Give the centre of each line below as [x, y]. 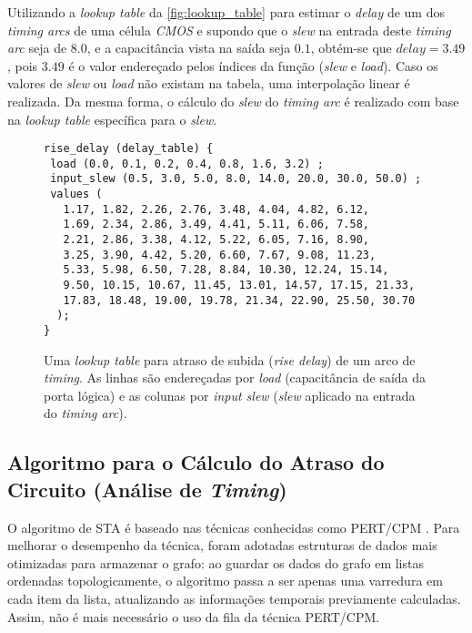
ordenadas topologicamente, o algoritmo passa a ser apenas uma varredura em [225, 581]
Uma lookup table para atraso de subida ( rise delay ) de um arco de [230, 359]
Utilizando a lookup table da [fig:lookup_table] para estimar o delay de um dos [226, 12]
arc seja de [37, 48]
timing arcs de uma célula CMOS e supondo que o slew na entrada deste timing [229, 30]
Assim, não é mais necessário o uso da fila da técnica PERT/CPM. [194, 616]
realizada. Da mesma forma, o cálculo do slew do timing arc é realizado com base [233, 101]
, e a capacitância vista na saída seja [189, 48]
